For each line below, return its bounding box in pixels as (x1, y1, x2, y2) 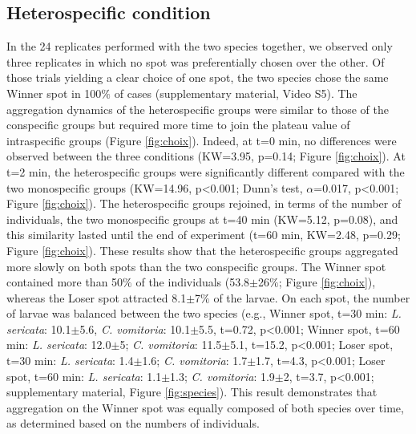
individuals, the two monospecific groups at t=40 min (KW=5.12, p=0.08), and (6, 210, 398, 227)
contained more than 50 (6, 274, 123, 290)
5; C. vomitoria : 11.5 (119, 336, 222, 353)
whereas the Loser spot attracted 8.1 (6, 289, 187, 306)
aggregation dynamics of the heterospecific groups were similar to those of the (6, 100, 389, 117)
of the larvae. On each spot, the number (213, 289, 410, 306)
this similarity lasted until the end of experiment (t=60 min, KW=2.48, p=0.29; (6, 226, 401, 243)
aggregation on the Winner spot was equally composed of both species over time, (6, 399, 404, 416)
